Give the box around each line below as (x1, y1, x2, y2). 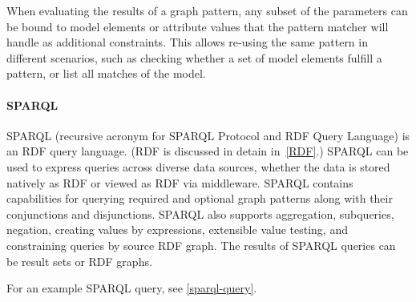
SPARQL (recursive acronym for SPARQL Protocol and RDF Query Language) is (6, 127, 410, 143)
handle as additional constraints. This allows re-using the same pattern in (6, 34, 368, 50)
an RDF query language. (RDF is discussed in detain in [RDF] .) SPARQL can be (6, 143, 409, 159)
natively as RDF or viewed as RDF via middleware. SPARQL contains (6, 174, 353, 191)
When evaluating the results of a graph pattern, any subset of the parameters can (6, 2, 408, 18)
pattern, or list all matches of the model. (6, 65, 206, 82)
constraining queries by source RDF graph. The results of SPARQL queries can (6, 236, 396, 253)
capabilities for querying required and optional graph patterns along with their (6, 190, 393, 207)
